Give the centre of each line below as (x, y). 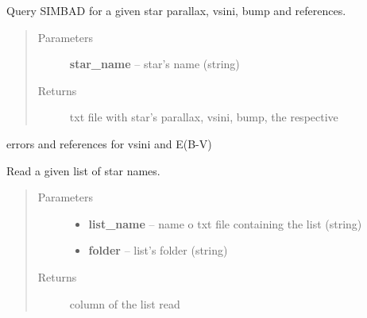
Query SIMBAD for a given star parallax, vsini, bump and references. (176, 10)
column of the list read (125, 303)
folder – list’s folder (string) (158, 250)
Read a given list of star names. (83, 170)
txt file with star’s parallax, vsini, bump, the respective (204, 117)
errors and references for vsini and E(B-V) (109, 143)
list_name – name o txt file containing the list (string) (225, 223)
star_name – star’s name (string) (155, 64)
